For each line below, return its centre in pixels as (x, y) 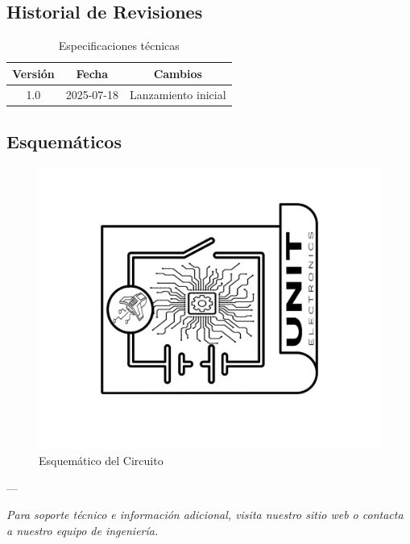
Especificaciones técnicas (119, 46)
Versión (33, 73)
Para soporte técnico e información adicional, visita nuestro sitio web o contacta (205, 515)
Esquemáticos (64, 141)
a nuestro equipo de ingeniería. (83, 530)
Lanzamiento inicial (178, 94)
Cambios (178, 73)
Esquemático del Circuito (101, 460)
